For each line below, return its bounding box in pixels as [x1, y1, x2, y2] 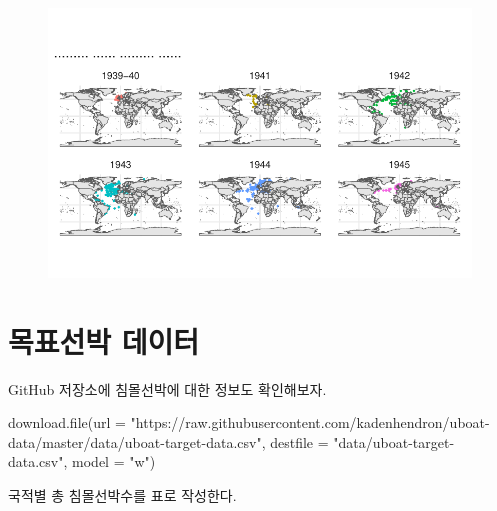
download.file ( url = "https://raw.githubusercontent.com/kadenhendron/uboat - [8, 412, 490, 433]
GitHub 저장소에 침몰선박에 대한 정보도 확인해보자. [8, 378, 327, 399]
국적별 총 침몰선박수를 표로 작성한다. [8, 484, 237, 505]
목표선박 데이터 [8, 320, 200, 361]
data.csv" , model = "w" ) [8, 451, 156, 472]
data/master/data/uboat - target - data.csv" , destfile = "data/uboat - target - [8, 431, 455, 452]
